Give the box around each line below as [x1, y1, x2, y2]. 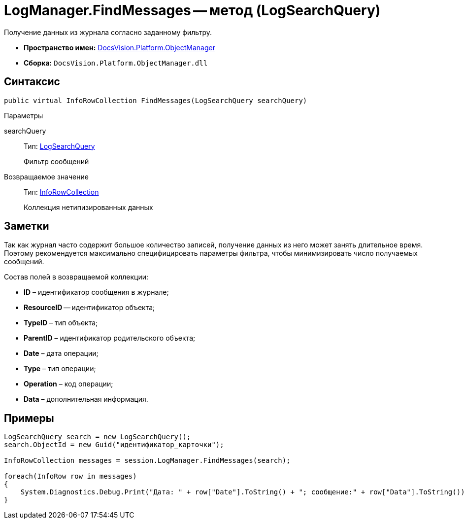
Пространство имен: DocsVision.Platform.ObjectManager [24, 43, 215, 52]
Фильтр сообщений [24, 157, 89, 166]
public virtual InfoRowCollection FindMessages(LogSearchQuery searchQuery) [4, 96, 307, 105]
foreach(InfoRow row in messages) [4, 472, 137, 481]
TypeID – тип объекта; [24, 318, 98, 327]
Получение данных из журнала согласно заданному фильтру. [4, 28, 212, 36]
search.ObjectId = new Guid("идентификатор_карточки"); [4, 441, 224, 449]
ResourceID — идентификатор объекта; [24, 303, 155, 312]
